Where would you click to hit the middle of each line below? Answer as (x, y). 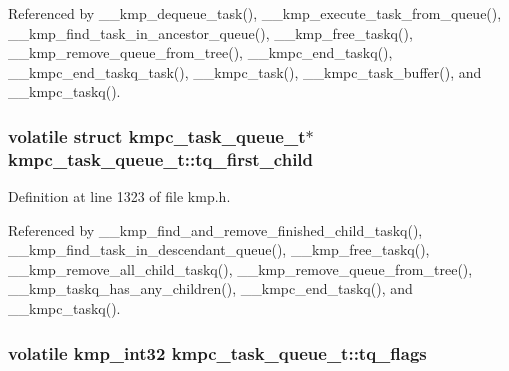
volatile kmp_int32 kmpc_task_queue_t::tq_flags (217, 352)
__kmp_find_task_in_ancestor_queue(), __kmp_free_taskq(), (210, 32)
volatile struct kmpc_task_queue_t (157, 135)
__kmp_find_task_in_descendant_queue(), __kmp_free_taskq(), (219, 249)
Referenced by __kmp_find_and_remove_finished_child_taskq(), (215, 229)
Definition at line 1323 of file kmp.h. (119, 196)
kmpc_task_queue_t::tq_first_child (161, 158)
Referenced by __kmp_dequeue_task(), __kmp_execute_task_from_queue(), (255, 13)
